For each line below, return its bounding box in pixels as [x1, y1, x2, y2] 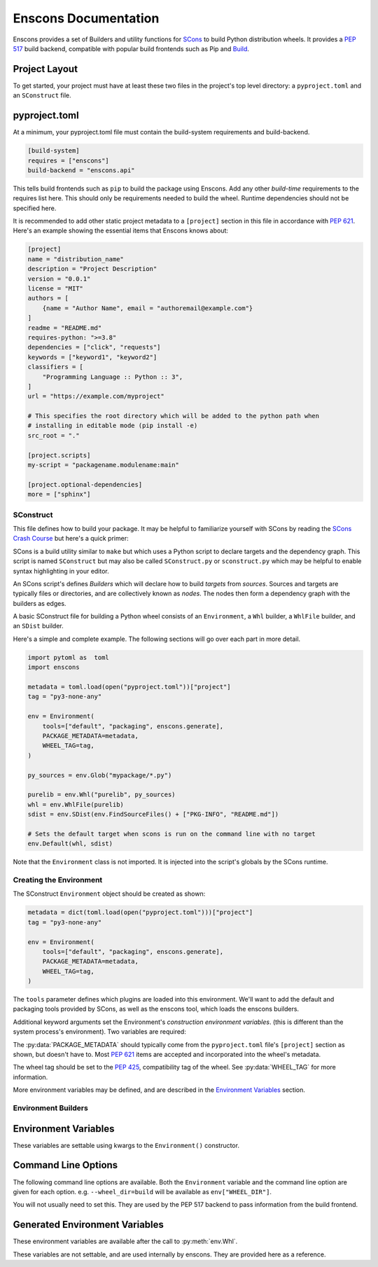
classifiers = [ [27, 363, 84, 371]
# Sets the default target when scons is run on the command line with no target [27, 830, 316, 838]
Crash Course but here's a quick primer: [13, 534, 129, 543]
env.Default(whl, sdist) [27, 840, 113, 847]
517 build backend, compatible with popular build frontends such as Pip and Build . [13, 44, 250, 53]
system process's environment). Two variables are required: [13, 1027, 187, 1036]
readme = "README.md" [27, 324, 102, 332]
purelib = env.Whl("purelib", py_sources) [27, 791, 176, 798]
